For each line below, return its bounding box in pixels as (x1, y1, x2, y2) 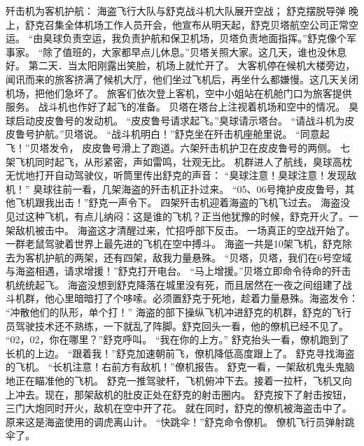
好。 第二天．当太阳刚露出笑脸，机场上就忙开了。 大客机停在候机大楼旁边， (6, 58, 356, 73)
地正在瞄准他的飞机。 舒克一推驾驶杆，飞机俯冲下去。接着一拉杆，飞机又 (6, 373, 342, 388)
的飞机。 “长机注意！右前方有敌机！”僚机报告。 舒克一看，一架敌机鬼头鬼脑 (6, 359, 355, 374)
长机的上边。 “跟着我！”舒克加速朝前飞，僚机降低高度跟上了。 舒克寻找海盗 (6, 345, 355, 360)
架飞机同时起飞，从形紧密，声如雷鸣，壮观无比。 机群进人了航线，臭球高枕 (6, 154, 352, 168)
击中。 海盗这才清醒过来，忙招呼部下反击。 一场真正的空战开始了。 (44, 222, 356, 237)
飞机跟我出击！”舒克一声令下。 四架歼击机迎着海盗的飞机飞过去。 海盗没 (15, 195, 350, 210)
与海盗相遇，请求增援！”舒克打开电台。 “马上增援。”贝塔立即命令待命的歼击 (6, 264, 351, 278)
